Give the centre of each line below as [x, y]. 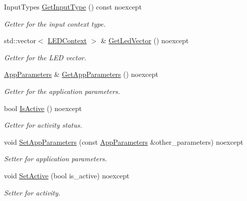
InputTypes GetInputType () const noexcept [73, 7]
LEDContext [67, 40]
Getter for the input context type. [55, 23]
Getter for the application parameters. [62, 91]
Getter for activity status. [43, 125]
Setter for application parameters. [56, 159]
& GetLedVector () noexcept [145, 40]
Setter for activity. [32, 192]
